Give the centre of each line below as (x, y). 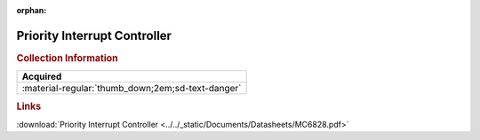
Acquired (42, 77)
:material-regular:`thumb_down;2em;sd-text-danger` (132, 89)
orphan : (32, 10)
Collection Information (68, 58)
